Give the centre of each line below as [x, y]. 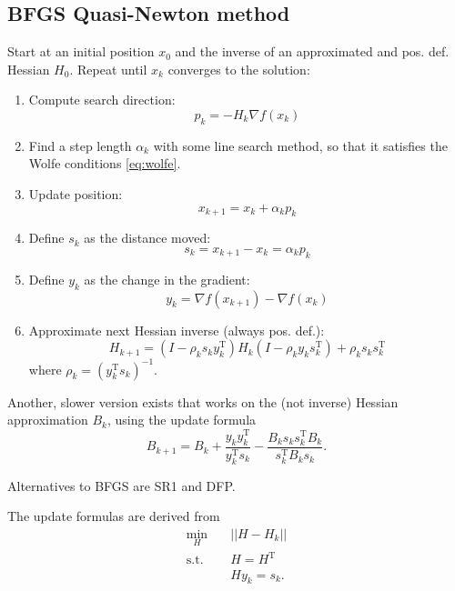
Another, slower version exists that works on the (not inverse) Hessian [203, 401]
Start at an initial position [81, 51]
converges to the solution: [239, 69]
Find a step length [80, 145]
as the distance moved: [147, 238]
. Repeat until [108, 69]
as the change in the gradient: [167, 279]
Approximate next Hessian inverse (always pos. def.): [177, 330]
